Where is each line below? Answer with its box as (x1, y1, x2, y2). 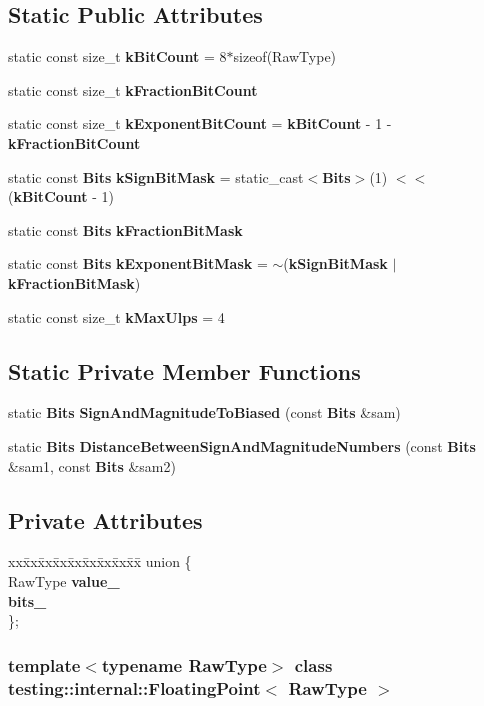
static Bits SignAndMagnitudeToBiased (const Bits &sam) (8, 402, 401, 423)
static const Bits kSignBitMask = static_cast (8, 166, 304, 187)
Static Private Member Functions (8, 355, 361, 386)
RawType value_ (8, 570, 120, 591)
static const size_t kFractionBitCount (8, 79, 258, 100)
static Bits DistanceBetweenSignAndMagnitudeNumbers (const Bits (8, 435, 476, 456)
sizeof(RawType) (233, 46, 337, 67)
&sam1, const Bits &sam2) (8, 455, 176, 476)
